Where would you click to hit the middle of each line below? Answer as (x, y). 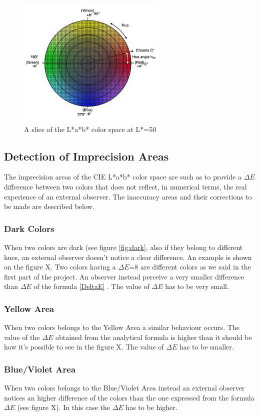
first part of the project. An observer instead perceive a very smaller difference (124, 276)
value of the (22, 337)
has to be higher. (151, 407)
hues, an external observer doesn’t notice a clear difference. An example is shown (128, 257)
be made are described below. (49, 206)
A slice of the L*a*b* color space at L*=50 (90, 129)
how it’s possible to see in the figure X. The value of (84, 347)
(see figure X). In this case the (64, 407)
